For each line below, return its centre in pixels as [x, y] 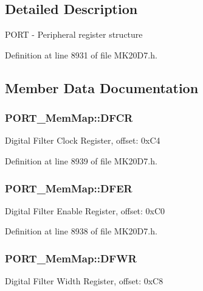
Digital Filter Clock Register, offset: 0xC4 [83, 140]
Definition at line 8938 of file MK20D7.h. [81, 231]
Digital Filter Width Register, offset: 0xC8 [84, 281]
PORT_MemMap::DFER [69, 188]
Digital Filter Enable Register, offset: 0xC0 [85, 210]
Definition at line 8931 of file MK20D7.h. [81, 54]
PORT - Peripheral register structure [74, 34]
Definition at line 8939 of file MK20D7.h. [81, 160]
